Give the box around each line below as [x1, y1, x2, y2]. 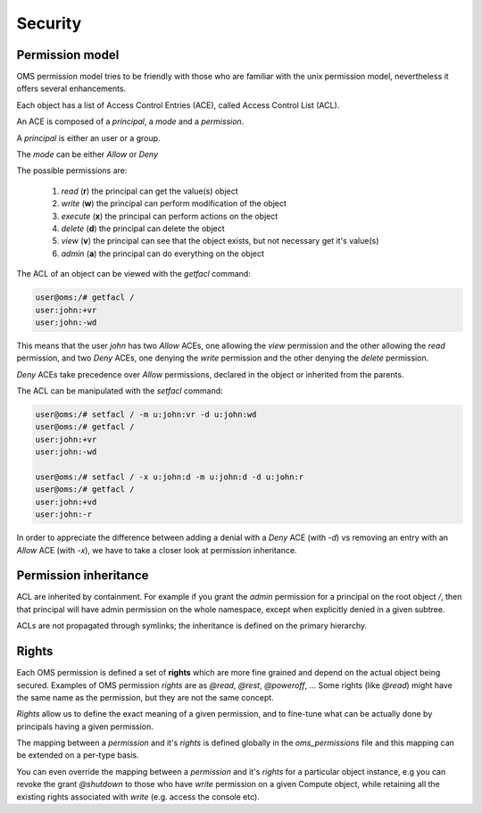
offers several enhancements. [16, 83, 127, 94]
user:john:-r [35, 510, 93, 519]
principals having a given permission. [16, 721, 154, 732]
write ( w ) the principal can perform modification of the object [61, 198, 287, 209]
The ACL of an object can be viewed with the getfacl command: [16, 269, 252, 279]
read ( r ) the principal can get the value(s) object [61, 186, 238, 196]
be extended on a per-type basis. [16, 750, 140, 760]
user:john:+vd [35, 496, 97, 507]
